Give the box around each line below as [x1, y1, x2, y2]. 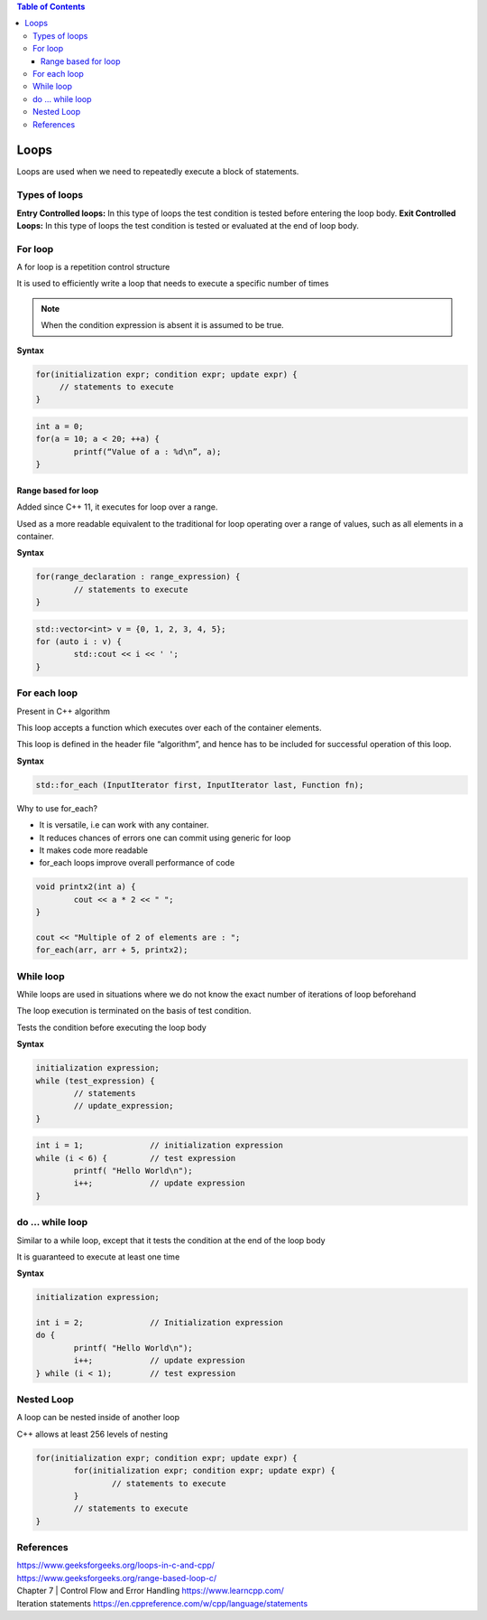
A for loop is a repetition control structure [16, 262, 170, 273]
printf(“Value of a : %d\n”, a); [73, 446, 222, 456]
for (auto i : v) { [35, 637, 122, 647]
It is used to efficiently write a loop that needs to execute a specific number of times [16, 278, 329, 289]
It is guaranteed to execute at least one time [16, 1251, 180, 1262]
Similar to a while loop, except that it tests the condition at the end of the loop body [16, 1234, 326, 1246]
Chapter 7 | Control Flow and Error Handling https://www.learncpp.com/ [16, 1586, 284, 1597]
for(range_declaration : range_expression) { [35, 572, 241, 582]
